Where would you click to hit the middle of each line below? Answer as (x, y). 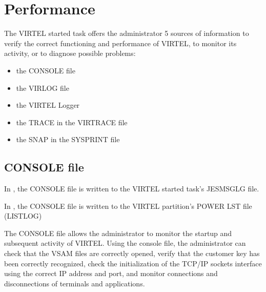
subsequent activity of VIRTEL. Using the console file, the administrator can (125, 243)
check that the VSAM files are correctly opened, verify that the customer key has (132, 253)
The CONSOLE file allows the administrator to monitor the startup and (118, 233)
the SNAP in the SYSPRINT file (68, 139)
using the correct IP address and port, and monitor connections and (111, 273)
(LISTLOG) (23, 216)
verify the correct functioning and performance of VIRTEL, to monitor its (120, 43)
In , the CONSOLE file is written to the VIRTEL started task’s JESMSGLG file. (132, 189)
